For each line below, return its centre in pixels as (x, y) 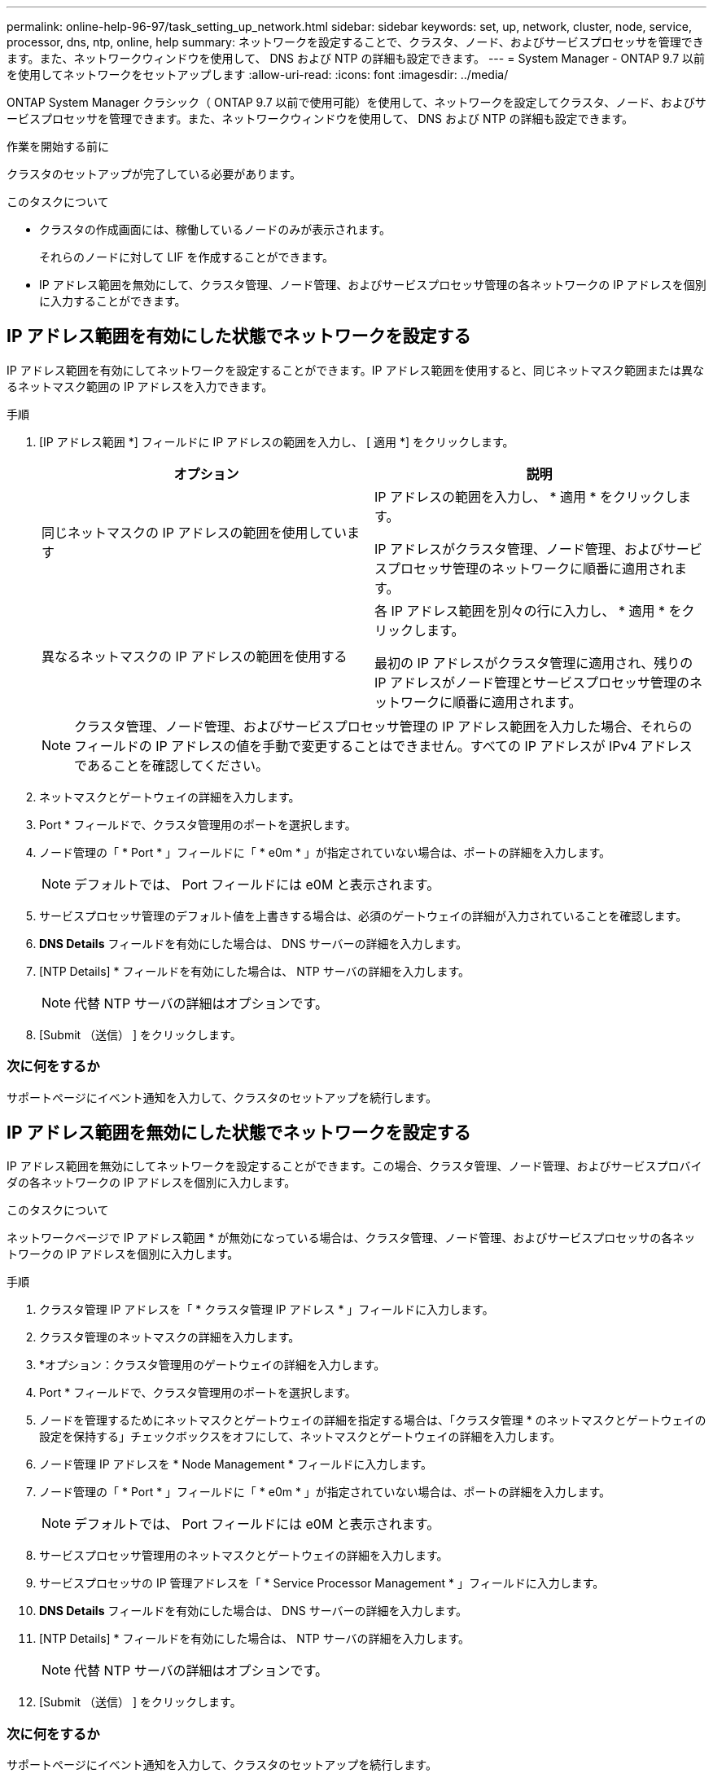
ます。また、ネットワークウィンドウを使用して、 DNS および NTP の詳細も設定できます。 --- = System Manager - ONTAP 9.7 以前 (356, 58)
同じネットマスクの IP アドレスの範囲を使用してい (195, 532)
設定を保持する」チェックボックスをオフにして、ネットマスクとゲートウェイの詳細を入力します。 (300, 1437)
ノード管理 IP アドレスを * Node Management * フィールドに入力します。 (236, 1464)
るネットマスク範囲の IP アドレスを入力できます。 (140, 386)
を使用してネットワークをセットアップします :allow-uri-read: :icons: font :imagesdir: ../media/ (258, 75)
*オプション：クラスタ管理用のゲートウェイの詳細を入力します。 (212, 1365)
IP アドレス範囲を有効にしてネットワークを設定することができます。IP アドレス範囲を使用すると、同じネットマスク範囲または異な (355, 370)
